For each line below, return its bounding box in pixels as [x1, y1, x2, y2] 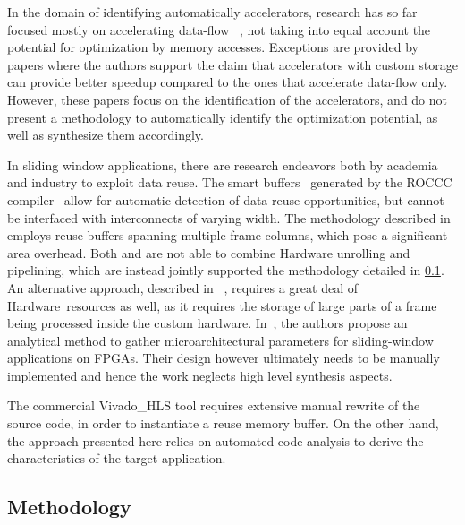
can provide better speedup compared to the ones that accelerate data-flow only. [7, 73, 448, 91]
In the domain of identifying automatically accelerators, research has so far [7, 3, 418, 21]
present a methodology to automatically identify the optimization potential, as [7, 108, 438, 126]
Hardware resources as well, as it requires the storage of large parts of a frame [7, 296, 437, 314]
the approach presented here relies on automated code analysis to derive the [7, 431, 424, 450]
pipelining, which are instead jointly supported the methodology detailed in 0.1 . [7, 261, 444, 280]
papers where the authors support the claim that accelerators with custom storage [7, 55, 458, 73]
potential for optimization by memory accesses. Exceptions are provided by [7, 38, 418, 56]
